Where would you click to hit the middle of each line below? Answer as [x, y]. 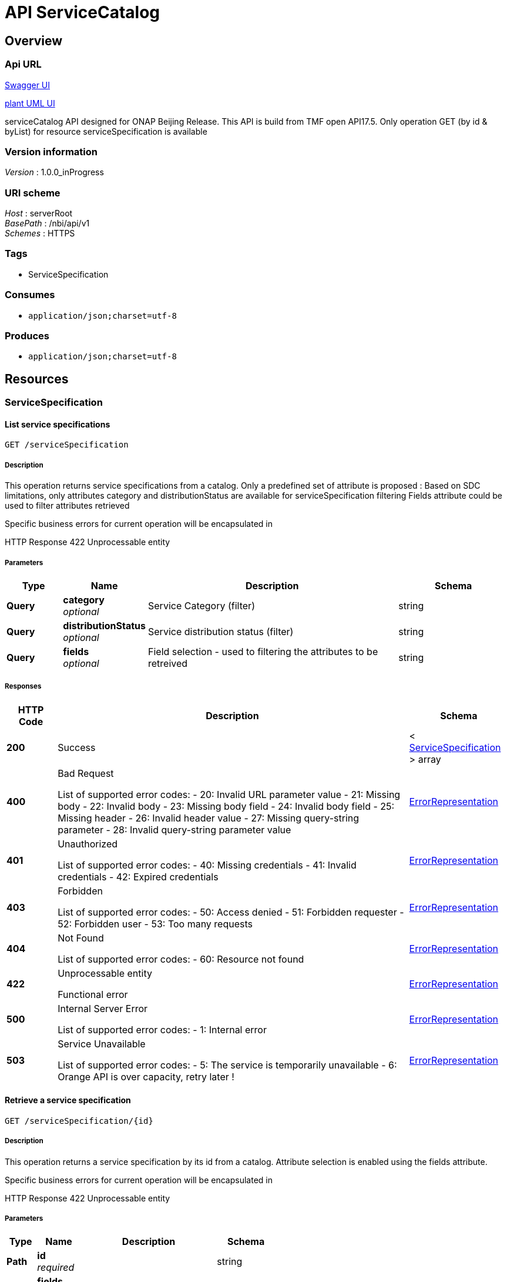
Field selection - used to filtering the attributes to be [263, 651]
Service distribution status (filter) [221, 631]
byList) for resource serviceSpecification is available [106, 131]
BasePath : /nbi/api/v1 [47, 223]
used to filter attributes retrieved [67, 506]
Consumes [30, 295]
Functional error [93, 994]
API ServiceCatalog [82, 12]
